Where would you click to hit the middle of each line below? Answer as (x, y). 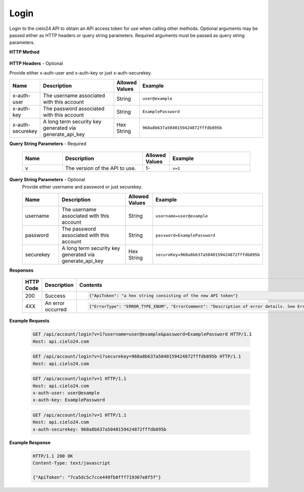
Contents (91, 285)
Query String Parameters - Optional (47, 180)
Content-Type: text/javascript (72, 463)
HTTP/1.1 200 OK (53, 456)
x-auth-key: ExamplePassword (69, 400)
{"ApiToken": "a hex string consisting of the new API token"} (163, 296)
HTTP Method (25, 52)
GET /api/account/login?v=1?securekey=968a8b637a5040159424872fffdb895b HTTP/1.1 (137, 356)
